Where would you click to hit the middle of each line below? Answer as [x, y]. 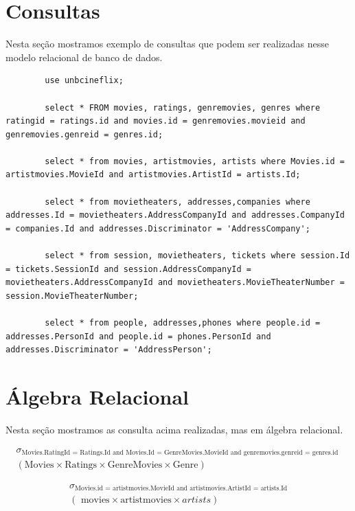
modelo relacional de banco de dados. [84, 57]
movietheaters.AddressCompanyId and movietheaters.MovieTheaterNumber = [175, 283]
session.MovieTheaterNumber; [72, 296]
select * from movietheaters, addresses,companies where [177, 202]
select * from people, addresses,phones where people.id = [183, 323]
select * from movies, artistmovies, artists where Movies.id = [195, 161]
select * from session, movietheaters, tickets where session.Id [197, 256]
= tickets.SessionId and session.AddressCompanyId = [128, 269]
